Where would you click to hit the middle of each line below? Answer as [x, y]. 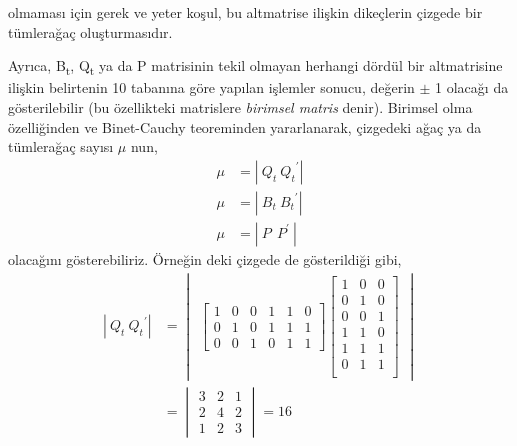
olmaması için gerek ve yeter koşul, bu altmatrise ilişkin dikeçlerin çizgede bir [245, 12]
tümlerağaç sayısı [61, 146]
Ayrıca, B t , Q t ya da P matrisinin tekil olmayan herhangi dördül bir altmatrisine [255, 66]
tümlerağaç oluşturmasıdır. [90, 31]
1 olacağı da [472, 87]
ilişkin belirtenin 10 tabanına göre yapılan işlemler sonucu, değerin [211, 87]
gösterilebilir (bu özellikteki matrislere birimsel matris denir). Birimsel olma [240, 106]
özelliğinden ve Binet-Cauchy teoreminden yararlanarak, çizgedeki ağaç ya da [245, 126]
